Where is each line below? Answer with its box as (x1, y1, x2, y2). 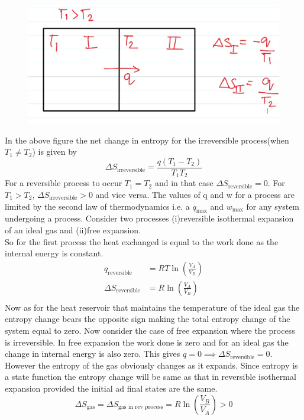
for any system (246, 200, 300, 212)
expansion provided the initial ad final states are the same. (5, 382, 218, 394)
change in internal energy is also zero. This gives (5, 347, 180, 360)
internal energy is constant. (5, 247, 104, 259)
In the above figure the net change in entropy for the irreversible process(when (5, 134, 289, 146)
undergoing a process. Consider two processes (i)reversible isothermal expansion (5, 212, 294, 224)
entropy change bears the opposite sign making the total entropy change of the (5, 312, 290, 325)
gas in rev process (118, 403, 163, 410)
